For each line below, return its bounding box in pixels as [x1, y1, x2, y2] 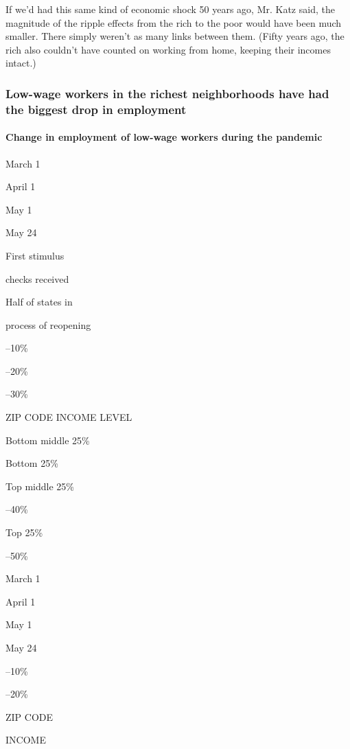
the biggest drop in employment [5, 100, 187, 117]
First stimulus [5, 248, 65, 262]
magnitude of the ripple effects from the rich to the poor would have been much [5, 15, 342, 30]
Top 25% [5, 525, 43, 540]
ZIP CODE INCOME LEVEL [5, 410, 132, 424]
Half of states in [5, 295, 73, 309]
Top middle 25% [5, 479, 74, 493]
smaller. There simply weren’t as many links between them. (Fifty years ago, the [5, 29, 345, 43]
